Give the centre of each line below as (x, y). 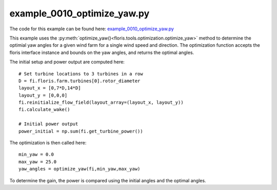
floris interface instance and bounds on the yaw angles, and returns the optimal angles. (102, 52)
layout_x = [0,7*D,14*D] (50, 88)
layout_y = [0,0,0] (43, 95)
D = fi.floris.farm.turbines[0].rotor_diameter (80, 81)
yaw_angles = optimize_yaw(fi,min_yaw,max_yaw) (80, 169)
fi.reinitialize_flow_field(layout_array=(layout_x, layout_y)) (101, 102)
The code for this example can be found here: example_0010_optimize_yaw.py (92, 29)
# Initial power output (48, 124)
